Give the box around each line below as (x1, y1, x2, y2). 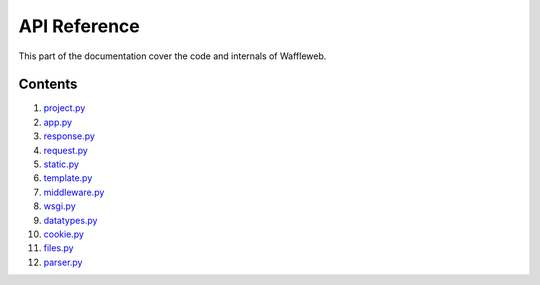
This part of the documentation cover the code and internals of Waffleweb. (18, 50, 327, 62)
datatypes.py (43, 214, 98, 226)
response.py (43, 130, 95, 142)
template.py (43, 172, 93, 184)
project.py (43, 102, 86, 114)
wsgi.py (43, 200, 77, 212)
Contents (18, 76, 78, 93)
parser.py (43, 256, 83, 268)
